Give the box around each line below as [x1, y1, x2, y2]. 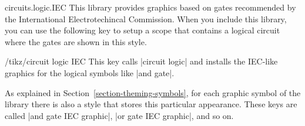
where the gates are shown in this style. [5, 35, 147, 47]
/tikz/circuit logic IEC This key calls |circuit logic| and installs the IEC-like [5, 55, 278, 67]
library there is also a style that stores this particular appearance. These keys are [5, 98, 297, 110]
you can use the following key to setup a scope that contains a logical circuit [5, 24, 280, 36]
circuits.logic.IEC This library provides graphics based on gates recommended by [5, 1, 296, 13]
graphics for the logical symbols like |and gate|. [5, 66, 175, 79]
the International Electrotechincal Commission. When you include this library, [5, 12, 287, 25]
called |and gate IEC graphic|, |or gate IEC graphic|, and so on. [5, 109, 234, 121]
